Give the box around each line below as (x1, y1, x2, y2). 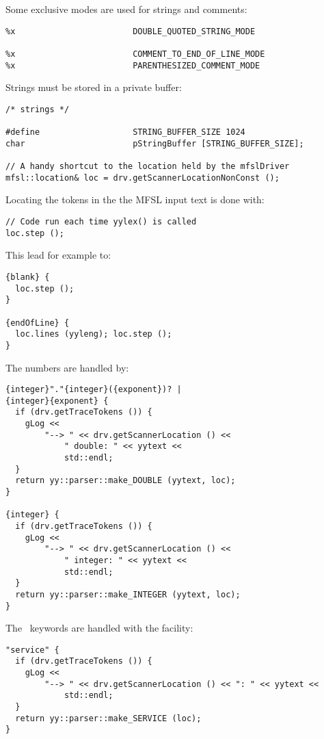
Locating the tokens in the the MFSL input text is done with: (5, 192, 265, 207)
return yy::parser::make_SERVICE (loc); (15, 713, 202, 723)
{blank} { (5, 272, 50, 282)
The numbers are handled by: (5, 360, 129, 374)
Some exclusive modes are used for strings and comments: (5, 2, 247, 16)
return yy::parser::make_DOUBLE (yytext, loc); (15, 476, 236, 486)
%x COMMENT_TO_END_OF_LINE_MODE (5, 49, 265, 59)
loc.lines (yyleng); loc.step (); (15, 329, 172, 339)
